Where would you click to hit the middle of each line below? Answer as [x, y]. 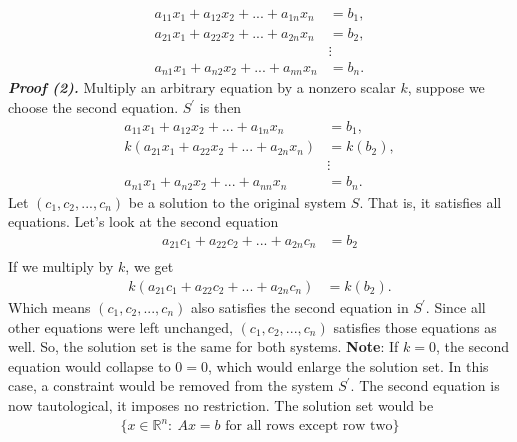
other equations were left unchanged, [120, 326]
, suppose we [446, 87]
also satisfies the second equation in [299, 307]
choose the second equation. [93, 107]
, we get [149, 266]
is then [220, 107]
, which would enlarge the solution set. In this [348, 365]
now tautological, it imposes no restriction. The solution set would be [221, 405]
